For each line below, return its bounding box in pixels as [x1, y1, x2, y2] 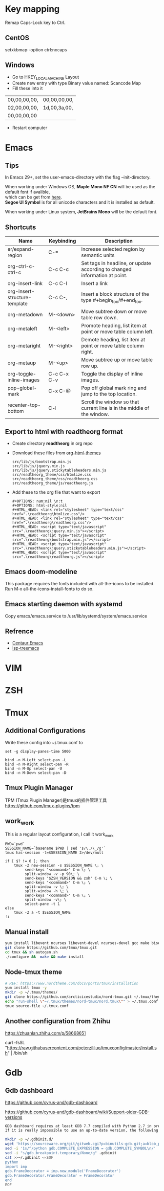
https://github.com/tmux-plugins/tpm [5, 803, 80, 809]
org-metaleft [7, 325, 38, 332]
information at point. [81, 272, 128, 279]
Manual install [5, 927, 49, 936]
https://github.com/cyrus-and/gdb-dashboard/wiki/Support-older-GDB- [5, 1109, 150, 1115]
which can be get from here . [5, 194, 62, 200]
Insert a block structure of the [81, 290, 149, 297]
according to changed [81, 266, 132, 273]
